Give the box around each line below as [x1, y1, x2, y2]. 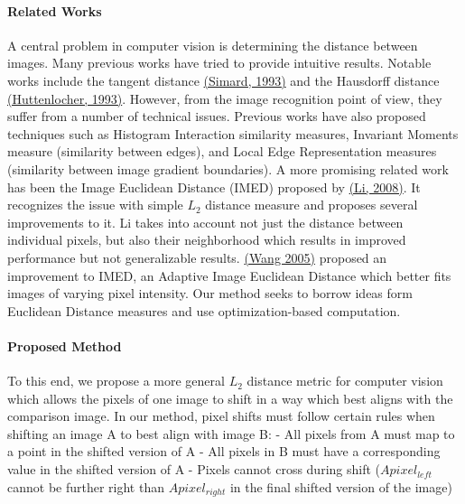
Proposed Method [7, 336, 122, 355]
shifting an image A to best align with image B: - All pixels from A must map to [7, 424, 455, 443]
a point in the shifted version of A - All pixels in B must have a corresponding [7, 442, 441, 461]
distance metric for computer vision [246, 371, 443, 390]
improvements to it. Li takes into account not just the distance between [7, 212, 404, 231]
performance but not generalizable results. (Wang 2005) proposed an [7, 247, 387, 266]
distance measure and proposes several [205, 195, 418, 214]
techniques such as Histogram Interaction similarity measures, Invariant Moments [7, 124, 459, 143]
